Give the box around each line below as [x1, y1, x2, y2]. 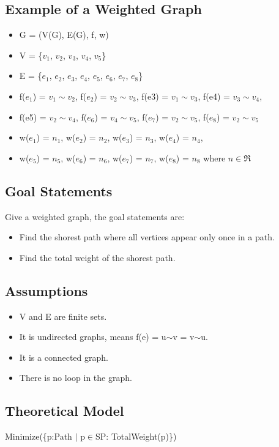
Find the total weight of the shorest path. [19, 251, 176, 264]
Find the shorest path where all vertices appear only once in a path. [19, 231, 275, 243]
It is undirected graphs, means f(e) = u [19, 330, 166, 343]
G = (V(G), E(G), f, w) [19, 28, 109, 41]
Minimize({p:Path [5, 430, 72, 443]
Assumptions [5, 281, 88, 300]
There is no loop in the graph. [19, 371, 132, 384]
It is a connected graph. [19, 350, 108, 363]
